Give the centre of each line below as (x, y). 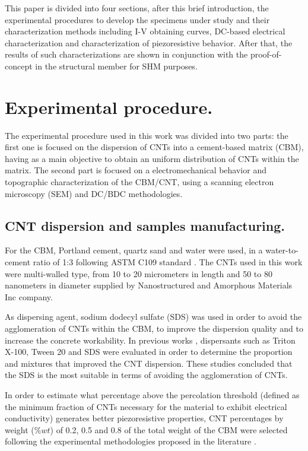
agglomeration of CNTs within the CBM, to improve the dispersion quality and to (154, 328)
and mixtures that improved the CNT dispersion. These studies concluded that (149, 363)
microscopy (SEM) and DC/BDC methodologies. (94, 193)
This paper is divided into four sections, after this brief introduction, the (137, 8)
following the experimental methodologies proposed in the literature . (131, 441)
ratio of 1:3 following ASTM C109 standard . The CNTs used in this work (168, 262)
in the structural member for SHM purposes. (116, 66)
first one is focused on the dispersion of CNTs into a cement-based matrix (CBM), (154, 147)
